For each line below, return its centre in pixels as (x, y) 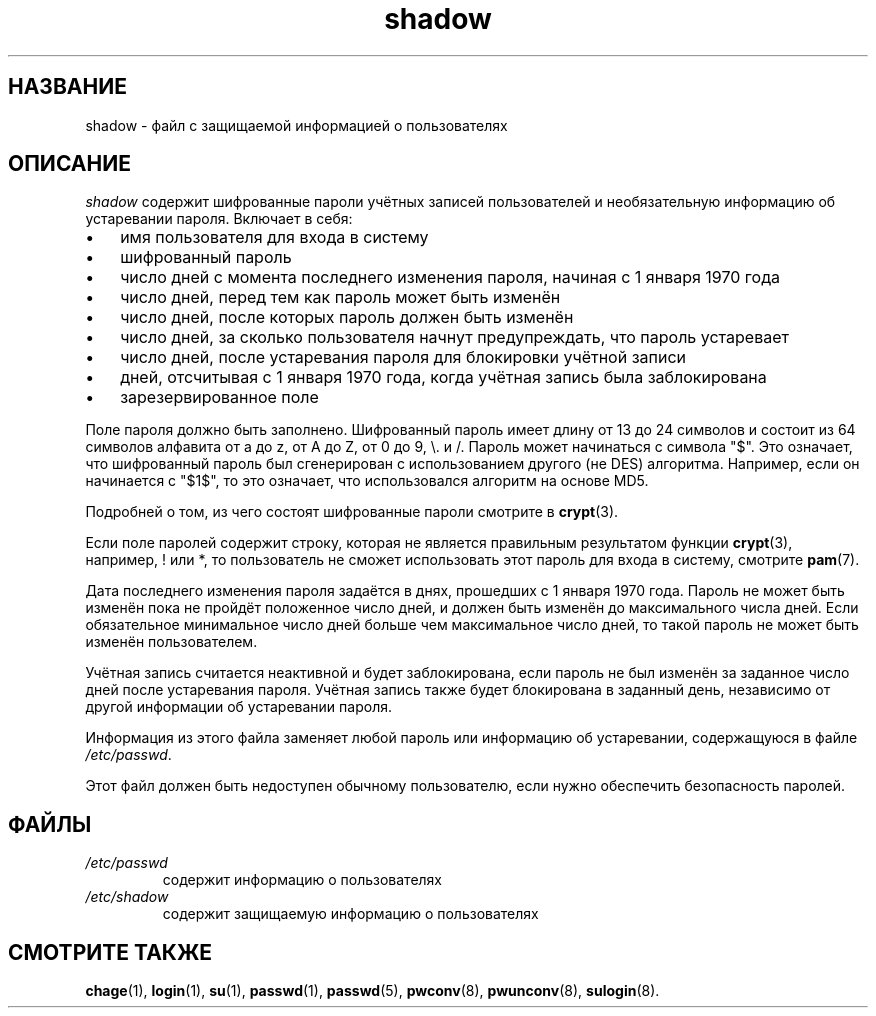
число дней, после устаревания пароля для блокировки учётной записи (403, 357)
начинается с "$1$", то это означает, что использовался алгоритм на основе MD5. (367, 481)
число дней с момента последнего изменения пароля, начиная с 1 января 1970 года (450, 277)
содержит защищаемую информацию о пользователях (350, 914)
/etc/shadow (127, 897)
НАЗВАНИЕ (67, 87)
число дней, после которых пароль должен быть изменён (347, 317)
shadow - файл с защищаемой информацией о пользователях (296, 125)
